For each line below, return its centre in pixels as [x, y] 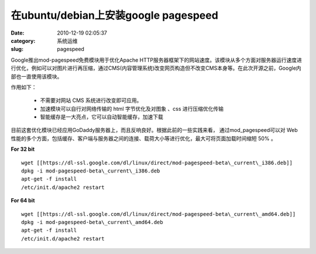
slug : [17, 49]
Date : [18, 33]
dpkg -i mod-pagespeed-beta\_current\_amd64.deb [92, 222]
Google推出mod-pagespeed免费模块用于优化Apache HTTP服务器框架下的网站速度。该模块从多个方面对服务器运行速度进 [157, 60]
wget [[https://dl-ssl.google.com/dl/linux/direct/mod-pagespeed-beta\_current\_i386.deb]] [157, 162]
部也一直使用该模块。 [37, 76]
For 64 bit [23, 201]
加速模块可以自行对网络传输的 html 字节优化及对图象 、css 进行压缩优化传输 [132, 109]
